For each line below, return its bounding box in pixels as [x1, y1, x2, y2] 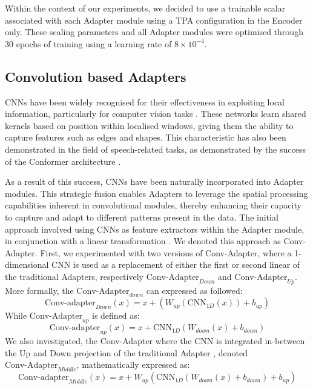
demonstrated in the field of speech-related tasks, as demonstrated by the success [5, 142, 306, 155]
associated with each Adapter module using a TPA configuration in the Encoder [5, 13, 303, 26]
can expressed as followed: [146, 284, 243, 296]
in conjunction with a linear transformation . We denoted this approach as [5, 234, 281, 247]
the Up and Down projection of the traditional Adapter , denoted [5, 346, 248, 359]
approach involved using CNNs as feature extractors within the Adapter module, [5, 222, 305, 235]
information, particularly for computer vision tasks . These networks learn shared [5, 107, 306, 120]
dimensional [5, 258, 49, 271]
